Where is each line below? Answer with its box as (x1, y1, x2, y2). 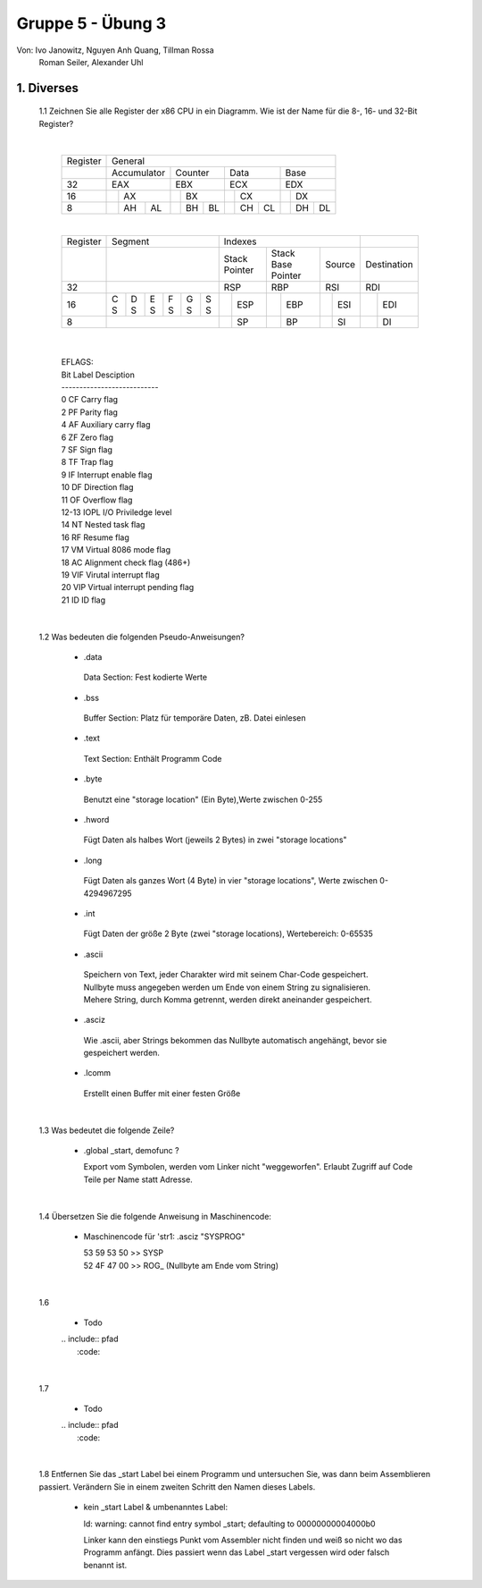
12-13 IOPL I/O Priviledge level (61, 506, 172, 518)
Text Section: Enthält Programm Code (83, 753, 222, 764)
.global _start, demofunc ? (83, 1145, 179, 1156)
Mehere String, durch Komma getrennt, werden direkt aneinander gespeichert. (83, 993, 372, 1005)
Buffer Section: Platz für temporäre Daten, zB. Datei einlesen (83, 713, 306, 723)
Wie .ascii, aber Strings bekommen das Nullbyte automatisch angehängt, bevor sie (83, 1035, 387, 1045)
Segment (112, 235, 150, 248)
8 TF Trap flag (61, 457, 113, 468)
